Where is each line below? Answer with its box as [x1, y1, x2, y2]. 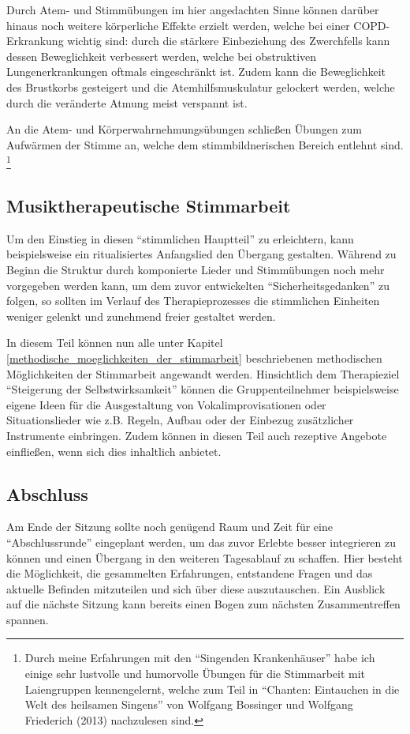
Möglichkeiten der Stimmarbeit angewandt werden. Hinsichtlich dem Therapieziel [6, 365, 400, 382]
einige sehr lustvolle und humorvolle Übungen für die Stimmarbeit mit [24, 665, 366, 682]
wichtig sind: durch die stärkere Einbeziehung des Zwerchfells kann [67, 32, 390, 49]
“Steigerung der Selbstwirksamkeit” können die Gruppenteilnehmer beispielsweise [6, 381, 399, 397]
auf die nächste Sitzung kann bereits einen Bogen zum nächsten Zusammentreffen [6, 596, 401, 612]
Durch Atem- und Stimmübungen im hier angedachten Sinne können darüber [6, 2, 379, 17]
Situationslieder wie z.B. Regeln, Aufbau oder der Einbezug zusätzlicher [6, 412, 354, 428]
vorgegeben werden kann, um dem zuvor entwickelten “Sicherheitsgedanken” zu [6, 277, 389, 293]
